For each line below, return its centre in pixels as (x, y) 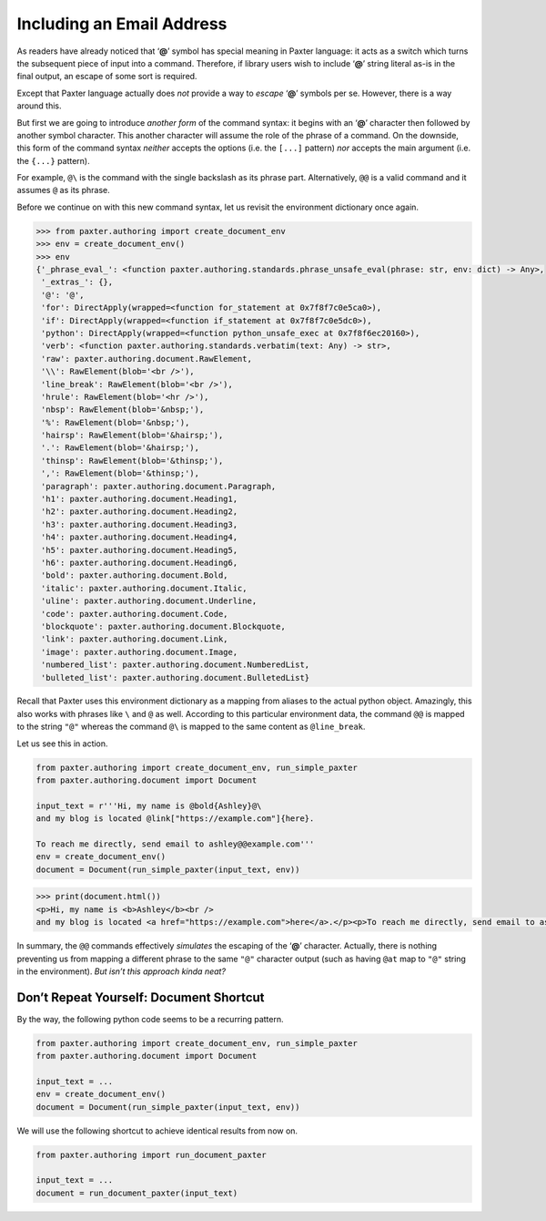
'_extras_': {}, (77, 282)
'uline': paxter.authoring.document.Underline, (149, 601)
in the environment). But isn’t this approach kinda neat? (121, 971)
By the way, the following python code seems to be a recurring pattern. (150, 1019)
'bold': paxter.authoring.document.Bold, (135, 575)
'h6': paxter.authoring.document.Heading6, (140, 562)
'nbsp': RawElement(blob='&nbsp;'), (123, 410)
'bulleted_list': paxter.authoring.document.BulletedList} (176, 677)
